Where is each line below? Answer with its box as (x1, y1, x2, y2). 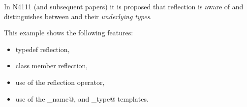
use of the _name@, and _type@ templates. (15, 93, 149, 104)
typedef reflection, (15, 44, 70, 54)
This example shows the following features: (4, 27, 133, 38)
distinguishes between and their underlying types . (4, 11, 152, 21)
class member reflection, (15, 60, 88, 71)
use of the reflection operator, (15, 77, 105, 87)
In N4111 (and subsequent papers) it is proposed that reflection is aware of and (4, 1, 244, 11)
